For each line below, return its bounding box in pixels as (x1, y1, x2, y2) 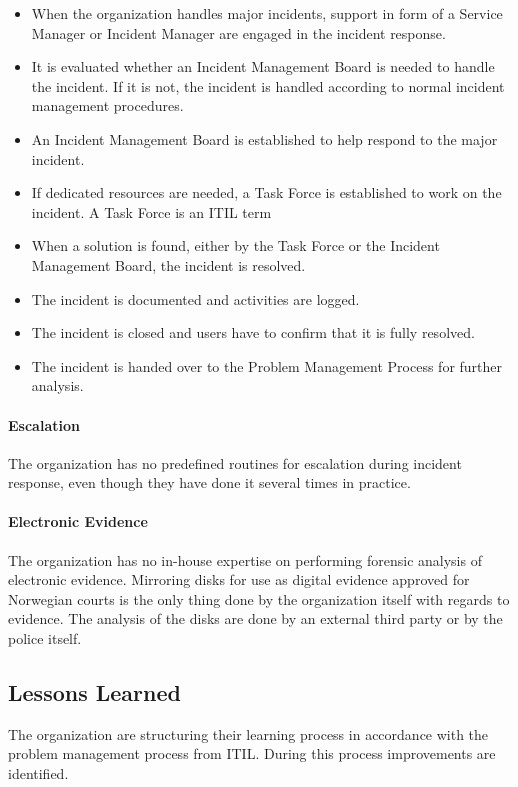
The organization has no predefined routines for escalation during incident (8, 452, 462, 473)
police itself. (8, 628, 82, 649)
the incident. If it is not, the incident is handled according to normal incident (31, 75, 505, 96)
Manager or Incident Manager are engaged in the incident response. (31, 22, 446, 43)
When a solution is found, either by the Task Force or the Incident (31, 235, 440, 256)
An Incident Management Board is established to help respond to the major (31, 128, 498, 149)
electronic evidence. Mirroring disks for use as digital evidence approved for (8, 569, 470, 590)
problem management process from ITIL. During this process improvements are (8, 743, 496, 764)
